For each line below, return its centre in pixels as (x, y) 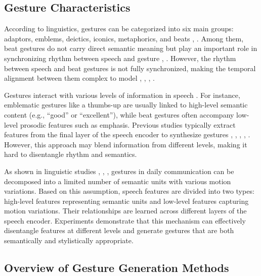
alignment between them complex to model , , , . (79, 78)
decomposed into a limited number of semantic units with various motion (118, 181)
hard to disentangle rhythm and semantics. (71, 154)
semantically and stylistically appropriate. (69, 240)
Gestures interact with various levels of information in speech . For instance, (122, 95)
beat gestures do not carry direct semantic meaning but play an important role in (131, 48)
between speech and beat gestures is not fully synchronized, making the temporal (130, 68)
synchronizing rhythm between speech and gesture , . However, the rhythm (120, 58)
